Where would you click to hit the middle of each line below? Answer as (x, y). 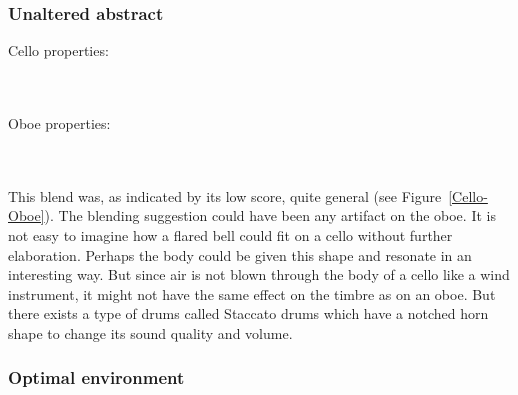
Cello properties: (58, 50)
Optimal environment (96, 377)
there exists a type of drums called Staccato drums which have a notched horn (248, 313)
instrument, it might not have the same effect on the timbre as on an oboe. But (252, 293)
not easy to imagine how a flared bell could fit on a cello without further (230, 234)
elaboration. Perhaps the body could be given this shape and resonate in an (240, 254)
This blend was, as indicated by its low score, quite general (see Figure (225, 195)
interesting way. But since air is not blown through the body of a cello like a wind (259, 274)
